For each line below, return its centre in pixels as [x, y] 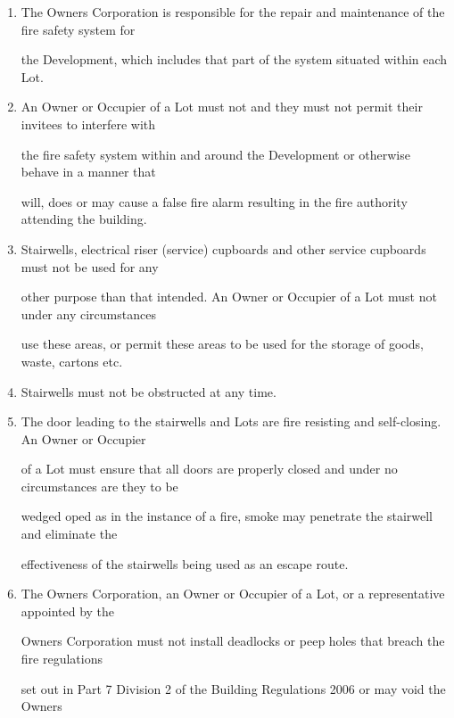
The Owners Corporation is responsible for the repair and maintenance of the [233, 12]
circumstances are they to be [99, 486]
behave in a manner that [88, 172]
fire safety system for [78, 29]
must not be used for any [90, 266]
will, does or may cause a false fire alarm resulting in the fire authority [214, 201]
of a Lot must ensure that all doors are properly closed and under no [209, 469]
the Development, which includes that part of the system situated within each [234, 59]
